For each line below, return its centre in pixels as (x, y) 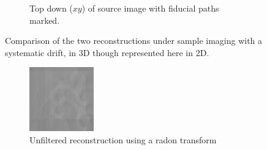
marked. (45, 20)
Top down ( (51, 8)
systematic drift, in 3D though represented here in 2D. (107, 52)
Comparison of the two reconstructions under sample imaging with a (134, 41)
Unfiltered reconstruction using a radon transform (123, 139)
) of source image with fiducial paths (150, 8)
